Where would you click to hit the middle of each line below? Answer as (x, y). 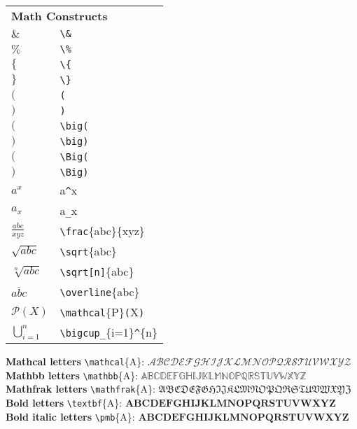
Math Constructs (59, 16)
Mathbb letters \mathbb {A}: (72, 375)
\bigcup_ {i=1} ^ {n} (108, 332)
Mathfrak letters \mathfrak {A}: (80, 389)
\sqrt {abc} (88, 251)
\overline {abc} (100, 291)
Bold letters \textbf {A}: (64, 402)
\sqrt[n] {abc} (97, 271)
